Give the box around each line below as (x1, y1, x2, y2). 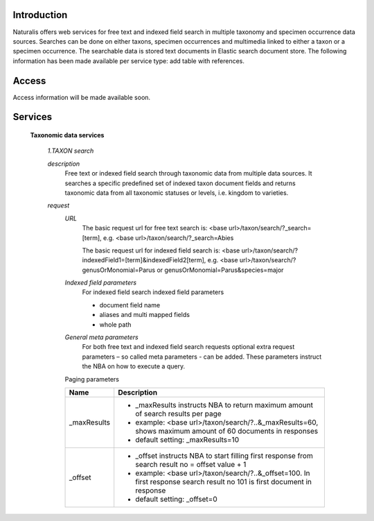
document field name (99, 300, 161, 309)
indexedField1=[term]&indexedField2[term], (82, 256, 206, 264)
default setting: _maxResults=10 (135, 434, 239, 444)
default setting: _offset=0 (135, 494, 217, 504)
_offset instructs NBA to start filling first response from (135, 451, 313, 461)
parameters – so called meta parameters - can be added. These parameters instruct (82, 352, 322, 361)
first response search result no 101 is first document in (135, 477, 312, 486)
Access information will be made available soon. (12, 93, 151, 101)
